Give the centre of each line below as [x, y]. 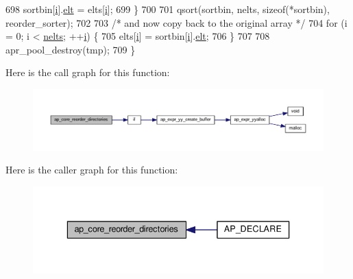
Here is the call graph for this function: [88, 72]
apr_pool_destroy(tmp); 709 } [71, 49]
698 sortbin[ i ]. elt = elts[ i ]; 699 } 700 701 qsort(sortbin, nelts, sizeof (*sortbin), [168, 9]
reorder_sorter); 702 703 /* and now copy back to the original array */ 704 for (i [176, 22]
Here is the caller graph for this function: [92, 170]
